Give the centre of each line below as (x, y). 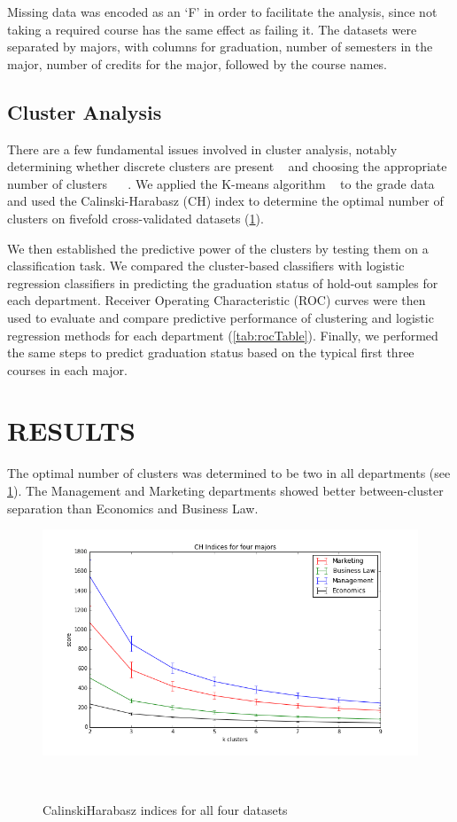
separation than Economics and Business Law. (133, 508)
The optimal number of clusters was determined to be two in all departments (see (229, 473)
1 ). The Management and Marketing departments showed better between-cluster (225, 491)
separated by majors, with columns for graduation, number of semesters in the (220, 47)
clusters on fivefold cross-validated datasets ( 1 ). (136, 218)
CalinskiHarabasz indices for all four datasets (165, 809)
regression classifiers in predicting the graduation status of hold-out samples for (223, 282)
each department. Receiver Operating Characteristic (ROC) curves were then (217, 300)
